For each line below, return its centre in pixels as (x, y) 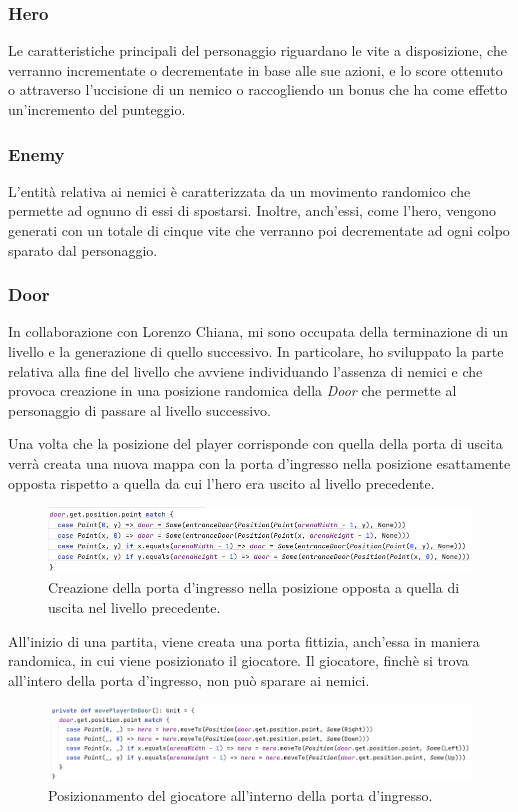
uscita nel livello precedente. (134, 606)
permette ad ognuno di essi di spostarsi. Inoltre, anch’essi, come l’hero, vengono (252, 210)
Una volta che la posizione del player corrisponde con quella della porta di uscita (255, 443)
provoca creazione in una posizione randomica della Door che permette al (232, 390)
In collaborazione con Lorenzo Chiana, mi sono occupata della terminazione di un (258, 331)
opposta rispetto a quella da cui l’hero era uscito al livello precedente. (221, 482)
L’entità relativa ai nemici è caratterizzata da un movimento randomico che (239, 190)
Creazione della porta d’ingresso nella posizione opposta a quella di (254, 587)
